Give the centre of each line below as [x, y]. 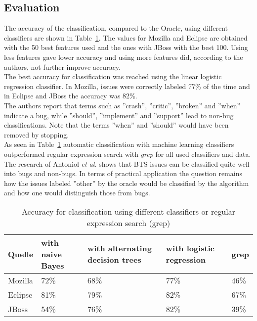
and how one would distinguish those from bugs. [77, 193]
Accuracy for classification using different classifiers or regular [128, 211]
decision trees [114, 260]
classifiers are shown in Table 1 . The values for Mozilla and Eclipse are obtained [126, 37]
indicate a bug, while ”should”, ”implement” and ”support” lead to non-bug [119, 115]
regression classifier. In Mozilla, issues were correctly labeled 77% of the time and [127, 86]
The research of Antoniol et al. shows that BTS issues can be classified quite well [127, 163]
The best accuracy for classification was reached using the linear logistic [113, 76]
